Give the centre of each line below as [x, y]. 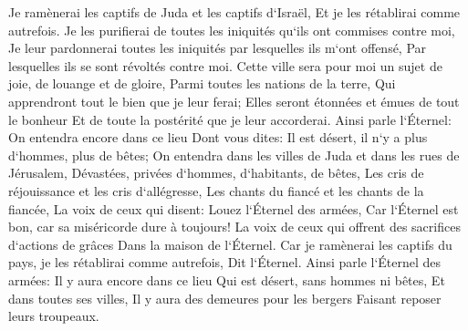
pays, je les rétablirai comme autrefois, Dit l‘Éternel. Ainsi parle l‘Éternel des [225, 262]
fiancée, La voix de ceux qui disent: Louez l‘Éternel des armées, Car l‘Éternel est [234, 208]
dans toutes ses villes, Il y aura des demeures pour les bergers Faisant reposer [225, 298]
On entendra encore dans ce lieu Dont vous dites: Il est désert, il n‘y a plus [218, 137]
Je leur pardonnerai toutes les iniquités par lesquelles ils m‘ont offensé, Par [218, 48]
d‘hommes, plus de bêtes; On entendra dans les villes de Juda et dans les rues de [234, 155]
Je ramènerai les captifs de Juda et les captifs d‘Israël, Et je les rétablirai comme [234, 12]
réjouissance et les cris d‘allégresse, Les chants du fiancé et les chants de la [216, 190]
